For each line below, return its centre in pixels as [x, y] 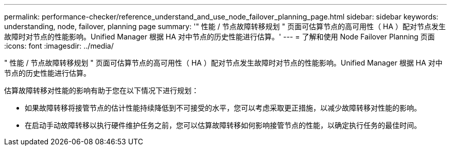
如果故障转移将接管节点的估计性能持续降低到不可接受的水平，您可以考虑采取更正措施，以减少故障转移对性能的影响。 [223, 108]
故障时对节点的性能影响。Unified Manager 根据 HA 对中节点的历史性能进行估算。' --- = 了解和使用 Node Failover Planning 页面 [220, 37]
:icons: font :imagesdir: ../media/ [59, 46]
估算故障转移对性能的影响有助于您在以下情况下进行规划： [101, 90]
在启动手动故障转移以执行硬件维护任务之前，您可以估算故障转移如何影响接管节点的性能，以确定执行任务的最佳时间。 [223, 125]
